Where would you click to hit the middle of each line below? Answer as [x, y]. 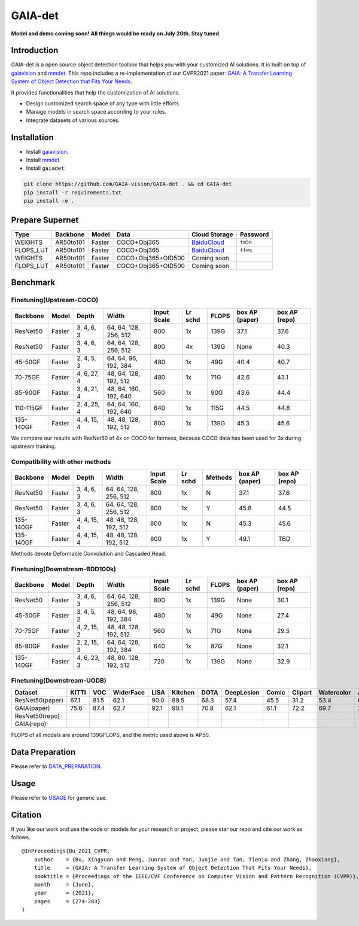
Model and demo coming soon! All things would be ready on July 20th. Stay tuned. [116, 33]
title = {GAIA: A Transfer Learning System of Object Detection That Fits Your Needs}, [173, 868]
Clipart [302, 692]
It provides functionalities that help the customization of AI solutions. [96, 92]
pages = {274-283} [67, 901]
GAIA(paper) [32, 708]
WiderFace [129, 692]
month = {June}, [64, 884]
